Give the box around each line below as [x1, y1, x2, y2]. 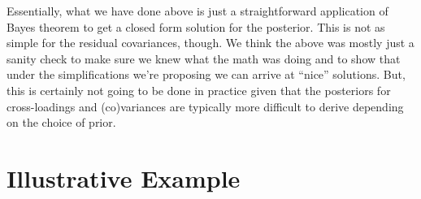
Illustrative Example [7, 161, 241, 194]
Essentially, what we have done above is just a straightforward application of [7, 2, 388, 19]
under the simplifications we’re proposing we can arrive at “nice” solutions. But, [7, 66, 406, 83]
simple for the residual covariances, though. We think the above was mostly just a [7, 34, 414, 51]
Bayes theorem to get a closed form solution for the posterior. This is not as [7, 18, 385, 35]
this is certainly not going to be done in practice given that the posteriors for [7, 81, 391, 98]
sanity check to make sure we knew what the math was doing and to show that [7, 50, 401, 67]
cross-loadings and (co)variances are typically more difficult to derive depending [7, 97, 404, 115]
